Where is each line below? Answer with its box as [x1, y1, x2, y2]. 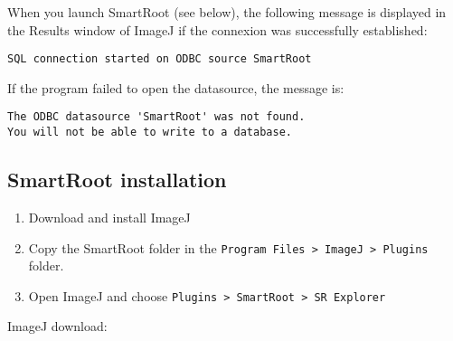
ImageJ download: [7, 317, 108, 336]
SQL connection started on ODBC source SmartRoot [7, 52, 312, 66]
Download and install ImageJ [28, 207, 191, 226]
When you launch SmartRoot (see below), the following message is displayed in [7, 3, 447, 21]
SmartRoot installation [7, 166, 227, 194]
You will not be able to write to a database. [7, 126, 292, 139]
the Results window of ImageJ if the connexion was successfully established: [7, 20, 428, 39]
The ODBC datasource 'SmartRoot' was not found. [7, 110, 306, 124]
